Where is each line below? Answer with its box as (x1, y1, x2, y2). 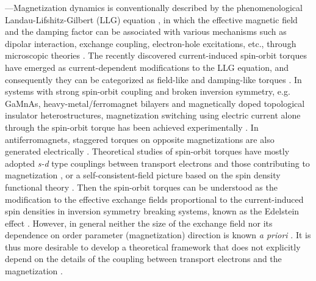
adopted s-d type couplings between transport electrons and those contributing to (5, 156, 310, 169)
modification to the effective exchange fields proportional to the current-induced (5, 192, 304, 205)
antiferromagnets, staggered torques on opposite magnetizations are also (5, 133, 275, 145)
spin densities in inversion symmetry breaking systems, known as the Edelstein (5, 205, 300, 217)
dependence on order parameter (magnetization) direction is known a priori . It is (5, 228, 311, 241)
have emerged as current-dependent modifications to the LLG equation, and (5, 60, 289, 73)
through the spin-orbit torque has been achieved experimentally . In (5, 120, 259, 133)
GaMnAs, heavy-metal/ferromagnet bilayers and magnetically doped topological (5, 97, 305, 109)
